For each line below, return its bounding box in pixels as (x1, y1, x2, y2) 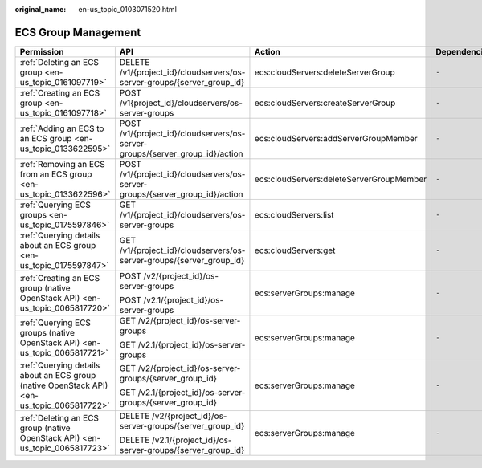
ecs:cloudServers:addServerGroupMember (254, 132, 418, 144)
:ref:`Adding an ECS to (19, 123, 104, 134)
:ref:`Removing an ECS (19, 158, 105, 169)
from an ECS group (19, 169, 92, 180)
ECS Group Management (14, 25, 141, 39)
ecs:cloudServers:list (254, 209, 334, 220)
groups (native (19, 327, 76, 338)
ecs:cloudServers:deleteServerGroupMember (254, 173, 427, 185)
